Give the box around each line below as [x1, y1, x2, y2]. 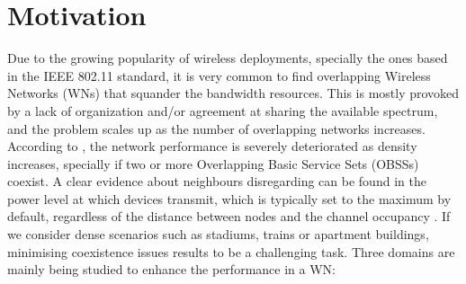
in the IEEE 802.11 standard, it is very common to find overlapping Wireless [7, 66, 431, 84]
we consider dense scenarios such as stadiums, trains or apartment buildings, [7, 225, 429, 244]
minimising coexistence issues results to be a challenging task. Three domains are [7, 242, 455, 261]
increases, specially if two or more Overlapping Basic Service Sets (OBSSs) [7, 154, 419, 173]
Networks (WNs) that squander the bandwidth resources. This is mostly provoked [7, 84, 460, 102]
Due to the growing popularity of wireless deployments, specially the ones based [7, 49, 448, 67]
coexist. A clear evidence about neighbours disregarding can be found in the [7, 172, 426, 191]
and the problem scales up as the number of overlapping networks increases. [7, 119, 426, 138]
